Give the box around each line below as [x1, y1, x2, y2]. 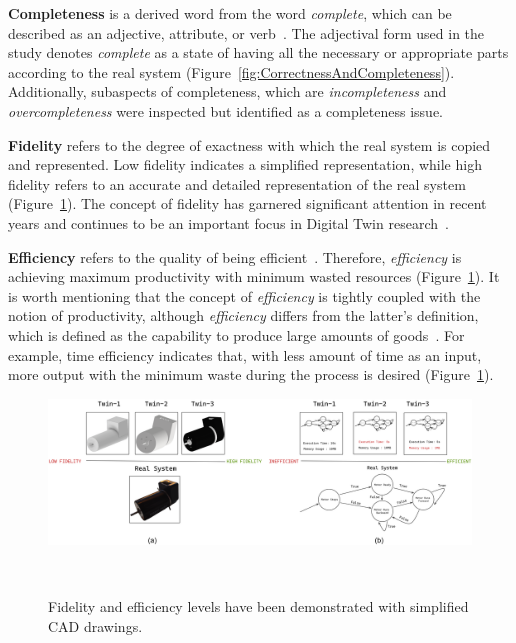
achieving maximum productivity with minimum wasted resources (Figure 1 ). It [8, 266, 500, 287]
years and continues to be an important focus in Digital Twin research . [8, 212, 449, 233]
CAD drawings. [48, 616, 143, 637]
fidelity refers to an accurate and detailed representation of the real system [8, 173, 466, 194]
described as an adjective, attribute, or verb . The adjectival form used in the [8, 22, 485, 43]
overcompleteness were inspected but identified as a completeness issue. [8, 100, 443, 121]
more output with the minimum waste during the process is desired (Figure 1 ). [8, 364, 494, 385]
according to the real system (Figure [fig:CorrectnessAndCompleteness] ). [8, 61, 455, 82]
